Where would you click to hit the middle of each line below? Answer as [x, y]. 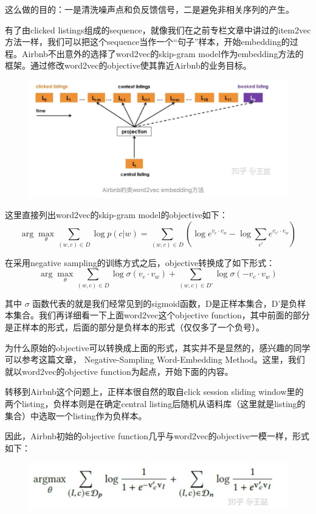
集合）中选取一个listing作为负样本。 [76, 415]
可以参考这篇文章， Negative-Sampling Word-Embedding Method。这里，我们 [155, 359]
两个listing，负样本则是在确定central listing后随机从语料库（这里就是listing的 [155, 403]
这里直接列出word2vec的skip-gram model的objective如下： [116, 214]
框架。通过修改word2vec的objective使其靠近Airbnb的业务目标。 [128, 65]
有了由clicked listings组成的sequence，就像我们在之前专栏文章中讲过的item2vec [158, 29]
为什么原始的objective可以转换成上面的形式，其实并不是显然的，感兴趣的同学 [158, 347]
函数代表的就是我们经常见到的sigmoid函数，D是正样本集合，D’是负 [165, 303]
